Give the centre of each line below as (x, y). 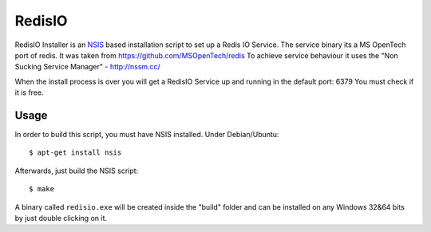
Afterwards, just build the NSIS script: (77, 171)
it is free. (29, 92)
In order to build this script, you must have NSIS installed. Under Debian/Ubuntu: (147, 135)
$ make (42, 189)
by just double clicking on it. (61, 218)
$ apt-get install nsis (75, 153)
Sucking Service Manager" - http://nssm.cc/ (88, 67)
